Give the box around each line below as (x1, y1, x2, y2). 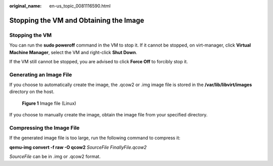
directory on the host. (9, 89, 55, 95)
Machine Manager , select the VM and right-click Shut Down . (9, 49, 138, 55)
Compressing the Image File (9, 124, 80, 132)
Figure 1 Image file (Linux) (22, 100, 76, 106)
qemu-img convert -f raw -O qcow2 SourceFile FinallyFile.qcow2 (9, 144, 147, 150)
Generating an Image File (9, 71, 72, 78)
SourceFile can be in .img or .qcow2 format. (9, 153, 101, 159)
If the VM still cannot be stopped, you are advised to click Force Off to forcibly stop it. (9, 58, 188, 64)
